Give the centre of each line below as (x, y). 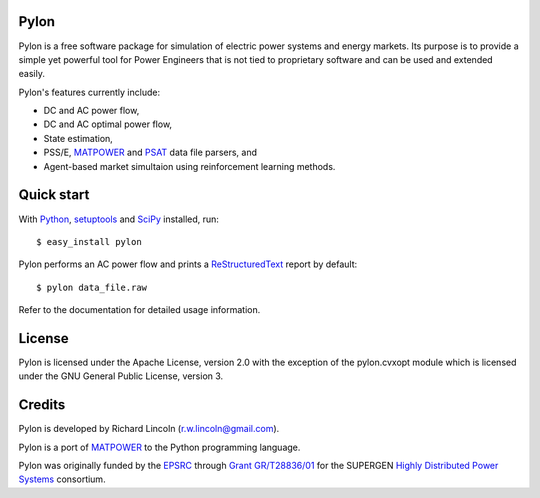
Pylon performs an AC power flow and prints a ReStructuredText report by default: (188, 264)
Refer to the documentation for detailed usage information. (139, 310)
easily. (31, 74)
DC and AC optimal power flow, (108, 124)
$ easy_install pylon (89, 241)
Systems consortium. (62, 479)
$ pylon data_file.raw (92, 287)
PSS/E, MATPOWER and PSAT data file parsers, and (150, 152)
